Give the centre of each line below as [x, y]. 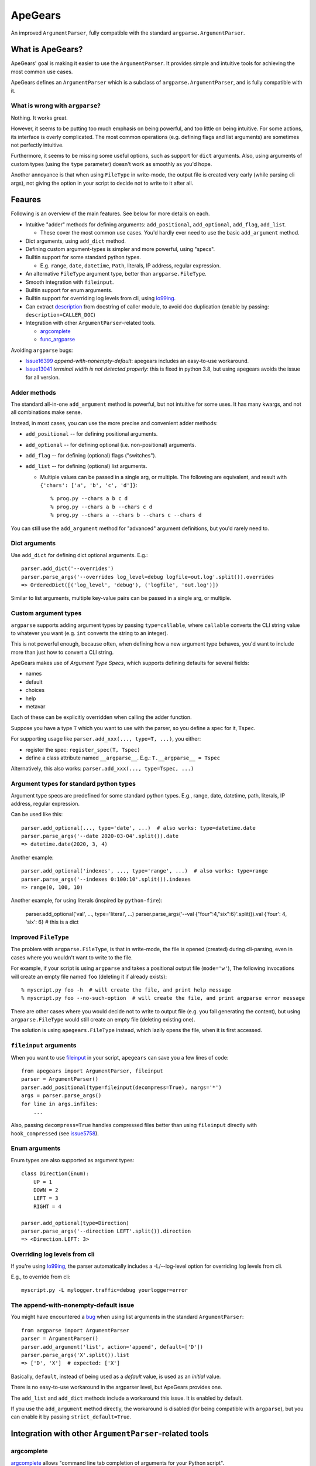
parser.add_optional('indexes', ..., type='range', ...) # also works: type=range [145, 871]
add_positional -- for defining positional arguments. [92, 434]
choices [35, 690]
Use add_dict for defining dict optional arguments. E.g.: [80, 555]
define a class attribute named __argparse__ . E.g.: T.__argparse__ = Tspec [123, 758]
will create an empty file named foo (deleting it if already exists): [89, 976]
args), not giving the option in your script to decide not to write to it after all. [102, 183]
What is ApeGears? [47, 50]
